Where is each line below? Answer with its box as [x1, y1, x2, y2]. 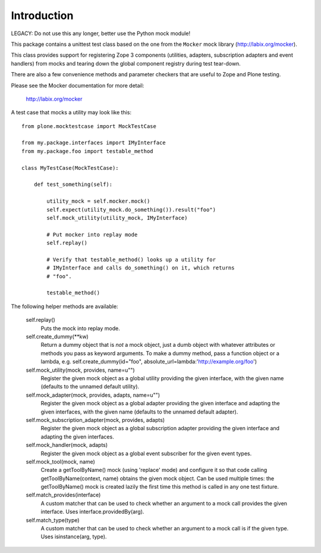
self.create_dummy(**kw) [26, 333, 89, 340]
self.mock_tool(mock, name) [26, 458, 95, 465]
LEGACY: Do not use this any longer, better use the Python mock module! [11, 30, 191, 37]
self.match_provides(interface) [26, 492, 101, 499]
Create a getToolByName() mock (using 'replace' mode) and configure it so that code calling [40, 467, 267, 474]
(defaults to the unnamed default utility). [40, 383, 140, 390]
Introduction [11, 9, 74, 22]
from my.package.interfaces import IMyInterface [21, 139, 166, 146]
